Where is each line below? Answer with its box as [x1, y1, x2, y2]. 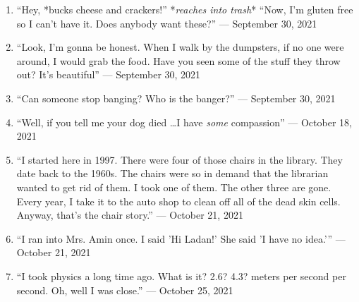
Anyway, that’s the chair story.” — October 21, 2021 [16, 207, 243, 222]
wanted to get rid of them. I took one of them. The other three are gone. [16, 179, 331, 194]
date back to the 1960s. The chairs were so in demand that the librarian [16, 166, 329, 181]
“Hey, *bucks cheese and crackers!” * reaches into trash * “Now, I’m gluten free [16, 2, 353, 16]
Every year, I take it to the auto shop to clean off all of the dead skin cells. [16, 193, 341, 208]
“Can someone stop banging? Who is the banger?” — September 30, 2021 [16, 90, 336, 105]
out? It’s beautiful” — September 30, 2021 [16, 67, 201, 82]
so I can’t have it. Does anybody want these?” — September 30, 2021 [16, 16, 317, 30]
